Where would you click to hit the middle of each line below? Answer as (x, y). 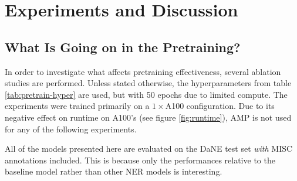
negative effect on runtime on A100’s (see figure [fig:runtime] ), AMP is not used (148, 117)
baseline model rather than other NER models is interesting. (114, 171)
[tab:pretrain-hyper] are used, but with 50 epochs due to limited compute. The (146, 94)
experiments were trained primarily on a (77, 106)
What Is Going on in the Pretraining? (123, 47)
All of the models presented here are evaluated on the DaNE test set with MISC (149, 148)
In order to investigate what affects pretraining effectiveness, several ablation (143, 71)
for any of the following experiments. (71, 129)
